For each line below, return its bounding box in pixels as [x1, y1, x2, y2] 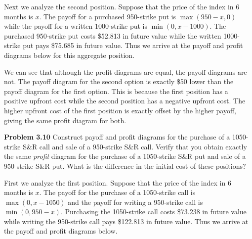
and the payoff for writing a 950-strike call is [68, 196, 203, 207]
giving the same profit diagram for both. [4, 115, 126, 125]
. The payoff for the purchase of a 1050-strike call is [39, 187, 196, 197]
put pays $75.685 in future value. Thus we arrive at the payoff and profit [23, 40, 243, 50]
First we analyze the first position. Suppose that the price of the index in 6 [4, 177, 231, 188]
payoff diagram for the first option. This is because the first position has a [4, 86, 228, 96]
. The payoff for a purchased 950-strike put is [39, 11, 176, 21]
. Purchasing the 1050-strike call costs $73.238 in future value [60, 206, 247, 217]
